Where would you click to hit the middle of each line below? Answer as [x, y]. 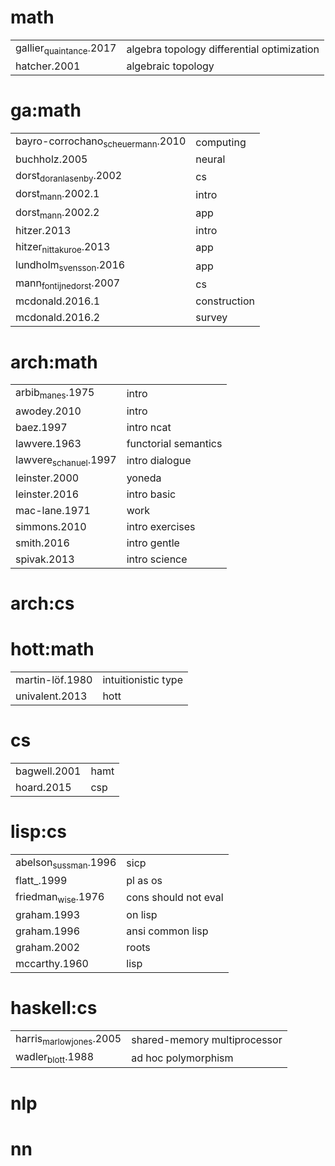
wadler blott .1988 [55, 1058]
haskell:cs [54, 1008]
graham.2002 [48, 948]
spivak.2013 [45, 559]
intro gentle [153, 543]
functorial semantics [174, 443]
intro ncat [149, 427]
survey [211, 318]
